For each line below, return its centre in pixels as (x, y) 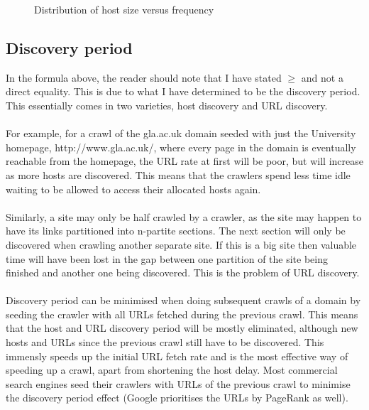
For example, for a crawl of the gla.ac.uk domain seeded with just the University (181, 133)
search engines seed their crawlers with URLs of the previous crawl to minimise (178, 383)
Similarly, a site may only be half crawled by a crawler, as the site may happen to (184, 216)
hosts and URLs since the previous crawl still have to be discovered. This (165, 342)
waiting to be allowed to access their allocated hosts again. (133, 189)
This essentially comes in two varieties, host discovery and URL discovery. (167, 105)
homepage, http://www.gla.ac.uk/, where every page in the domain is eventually (181, 147)
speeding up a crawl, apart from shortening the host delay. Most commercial (172, 370)
